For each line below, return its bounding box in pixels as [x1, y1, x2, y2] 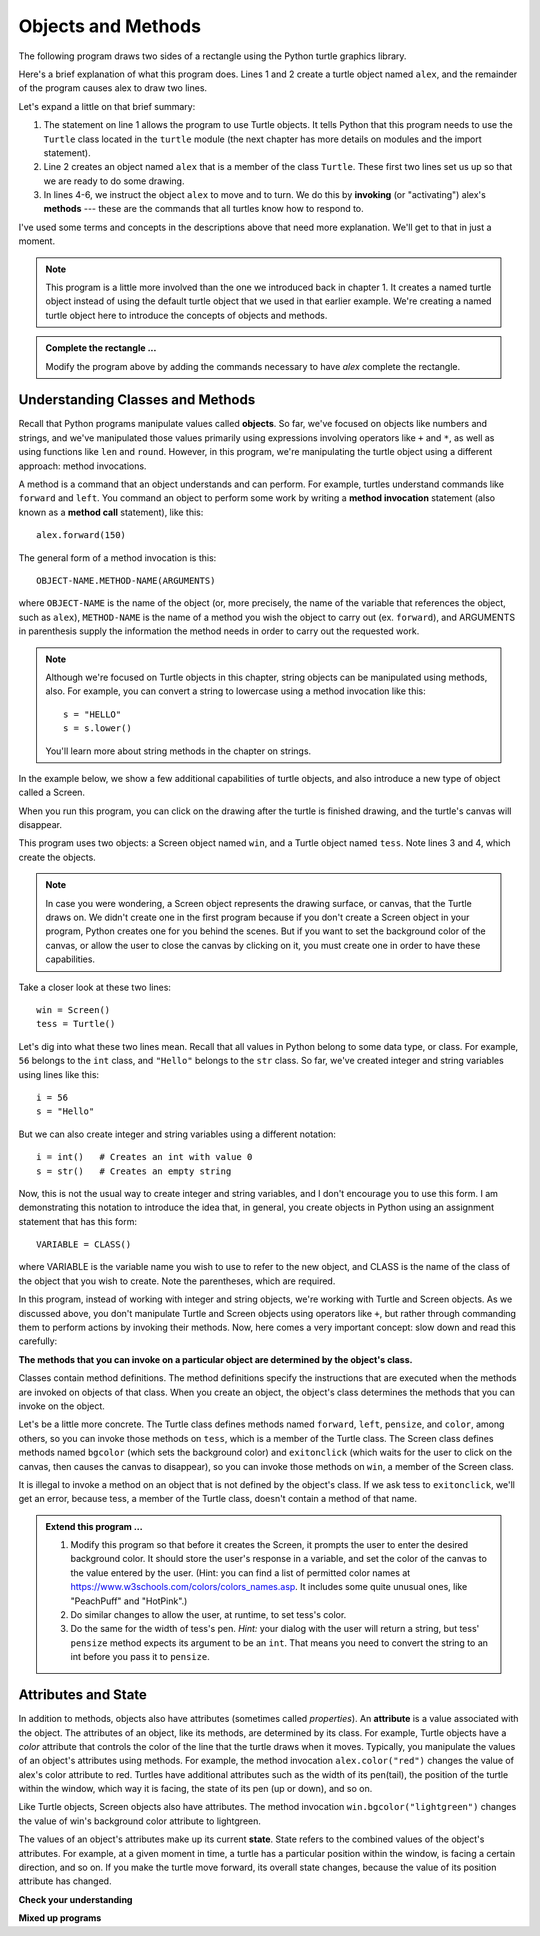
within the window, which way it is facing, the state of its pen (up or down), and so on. [18, 1783, 373, 1795]
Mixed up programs [18, 1912, 102, 1924]
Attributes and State [18, 1686, 147, 1704]
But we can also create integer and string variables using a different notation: [18, 1128, 337, 1140]
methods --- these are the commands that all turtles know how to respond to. [43, 203, 364, 215]
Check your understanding [18, 1893, 133, 1905]
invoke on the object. [18, 1400, 105, 1412]
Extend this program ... [45, 1520, 144, 1532]
